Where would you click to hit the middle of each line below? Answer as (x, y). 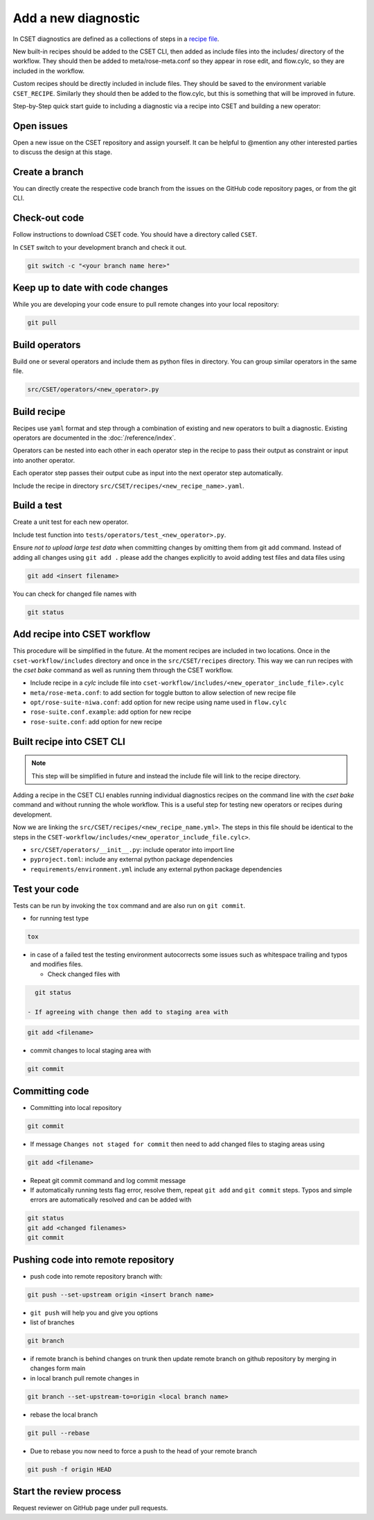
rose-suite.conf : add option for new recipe (96, 721)
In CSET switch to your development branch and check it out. (100, 247)
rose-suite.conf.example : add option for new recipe (111, 712)
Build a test (37, 505)
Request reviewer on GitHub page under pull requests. (90, 1508)
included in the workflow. (49, 71)
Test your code (46, 889)
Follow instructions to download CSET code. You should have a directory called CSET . (135, 234)
